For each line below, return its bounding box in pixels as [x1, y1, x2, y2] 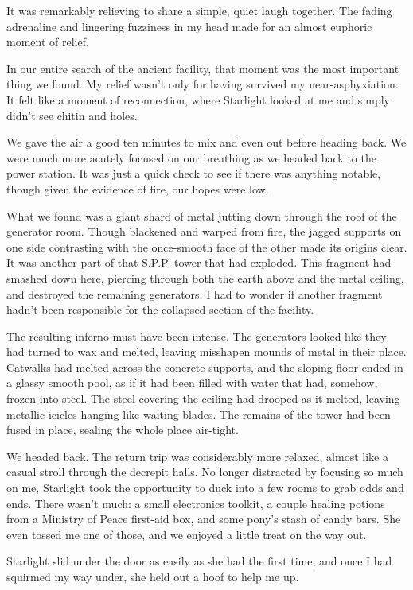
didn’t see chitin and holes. [6, 107, 138, 123]
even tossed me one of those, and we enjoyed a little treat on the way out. [6, 526, 367, 542]
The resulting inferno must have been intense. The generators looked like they [6, 327, 387, 344]
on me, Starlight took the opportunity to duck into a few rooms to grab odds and [6, 479, 404, 496]
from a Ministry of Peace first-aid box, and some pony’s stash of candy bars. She [6, 510, 401, 527]
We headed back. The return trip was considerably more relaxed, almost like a [6, 447, 388, 464]
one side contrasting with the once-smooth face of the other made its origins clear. [6, 238, 407, 255]
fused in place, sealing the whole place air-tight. [6, 421, 239, 438]
